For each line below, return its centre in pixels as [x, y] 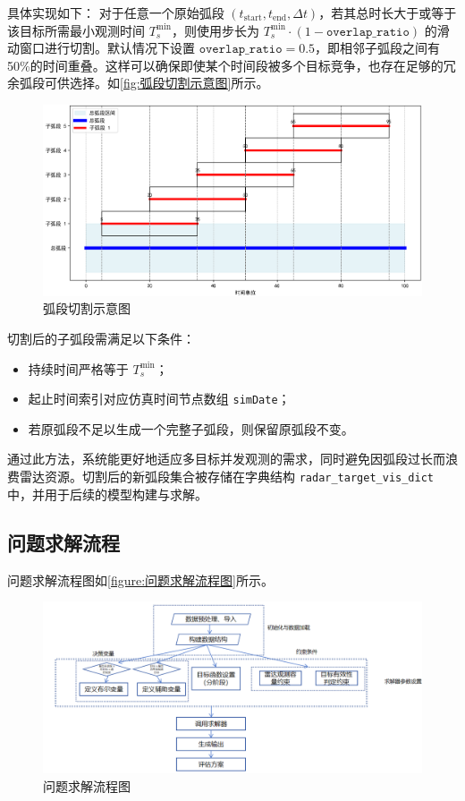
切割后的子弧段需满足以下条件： [101, 339]
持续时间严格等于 [78, 368]
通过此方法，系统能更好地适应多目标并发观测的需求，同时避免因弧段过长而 [226, 459]
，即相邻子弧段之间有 [378, 48]
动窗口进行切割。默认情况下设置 [101, 48]
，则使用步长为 [215, 30]
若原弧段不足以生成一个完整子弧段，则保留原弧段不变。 [191, 428]
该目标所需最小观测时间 [76, 30]
